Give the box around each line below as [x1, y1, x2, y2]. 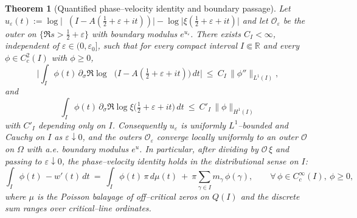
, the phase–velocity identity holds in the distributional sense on [61, 154, 299, 167]
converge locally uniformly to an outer [156, 130, 298, 143]
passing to [5, 154, 42, 167]
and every [263, 39, 299, 52]
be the [283, 13, 305, 26]
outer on [5, 27, 36, 40]
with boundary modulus [92, 27, 178, 40]
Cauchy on [5, 130, 45, 143]
